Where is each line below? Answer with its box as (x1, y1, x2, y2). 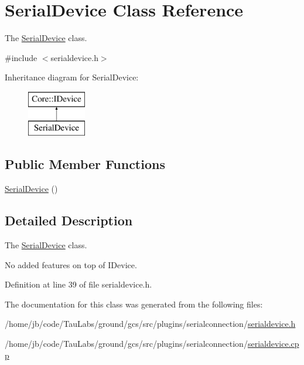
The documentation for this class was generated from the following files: (5, 298, 263, 310)
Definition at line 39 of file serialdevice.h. (5, 278, 152, 290)
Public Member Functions (5, 155, 165, 173)
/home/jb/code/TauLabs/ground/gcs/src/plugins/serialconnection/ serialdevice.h (5, 317, 296, 330)
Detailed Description (5, 211, 133, 229)
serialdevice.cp (247, 337, 299, 350)
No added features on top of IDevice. (5, 258, 137, 271)
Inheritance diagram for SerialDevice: (5, 71, 139, 83)
